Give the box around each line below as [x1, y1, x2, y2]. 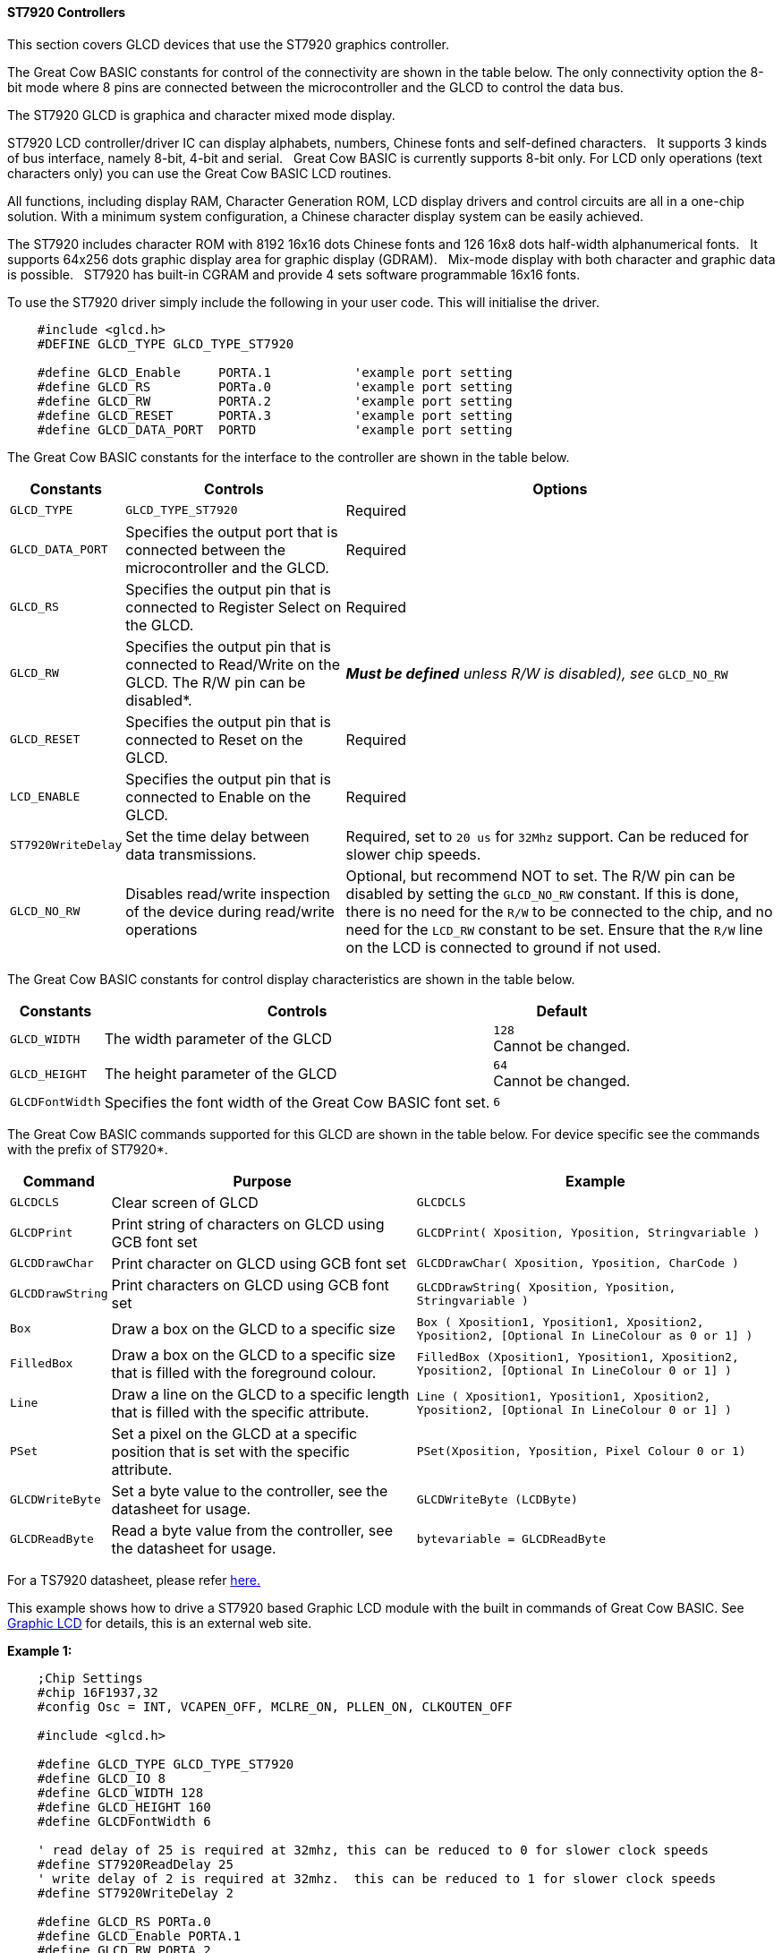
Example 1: [7, 1642, 72, 1658]
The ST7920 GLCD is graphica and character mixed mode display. [7, 107, 395, 123]
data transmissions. [125, 844, 257, 863]
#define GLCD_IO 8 [37, 1770, 166, 1786]
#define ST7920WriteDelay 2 [37, 1885, 234, 1900]
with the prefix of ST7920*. [7, 1141, 168, 1157]
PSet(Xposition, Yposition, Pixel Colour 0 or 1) [416, 1444, 746, 1459]
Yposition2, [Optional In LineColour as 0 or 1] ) [416, 1328, 753, 1342]
